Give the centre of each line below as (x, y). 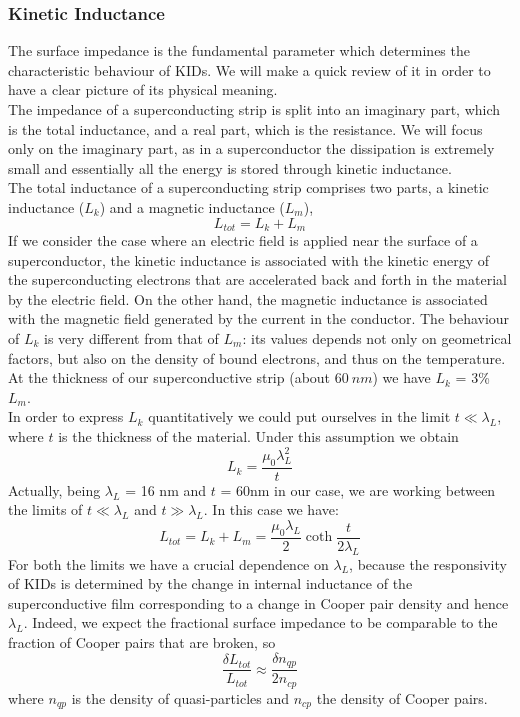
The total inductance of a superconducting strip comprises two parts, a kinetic (248, 187)
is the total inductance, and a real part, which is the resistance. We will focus (245, 128)
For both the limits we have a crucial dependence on (168, 563)
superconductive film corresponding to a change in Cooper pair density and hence (258, 602)
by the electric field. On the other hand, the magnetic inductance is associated (248, 298)
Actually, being (54, 489)
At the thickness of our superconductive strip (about (169, 377)
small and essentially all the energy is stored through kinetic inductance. (230, 167)
